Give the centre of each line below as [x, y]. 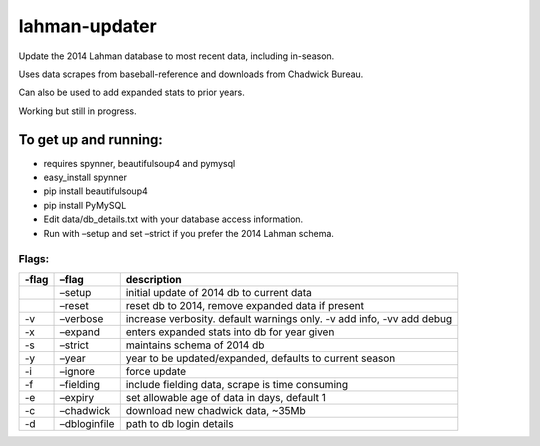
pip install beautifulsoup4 [96, 191]
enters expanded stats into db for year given [230, 332]
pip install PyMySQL [85, 205]
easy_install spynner [85, 177]
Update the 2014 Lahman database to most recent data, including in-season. [176, 56]
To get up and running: [91, 139]
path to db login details [179, 423]
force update [156, 371]
